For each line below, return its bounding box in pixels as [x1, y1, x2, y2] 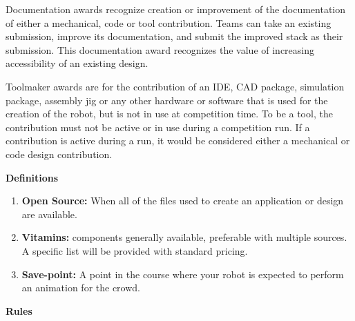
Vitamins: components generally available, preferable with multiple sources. [21, 230, 347, 244]
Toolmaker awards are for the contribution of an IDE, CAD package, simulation [6, 79, 345, 93]
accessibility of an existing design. [6, 56, 148, 70]
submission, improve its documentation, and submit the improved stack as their [6, 29, 343, 43]
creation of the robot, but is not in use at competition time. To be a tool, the [6, 106, 333, 121]
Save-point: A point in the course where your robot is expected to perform [21, 266, 344, 281]
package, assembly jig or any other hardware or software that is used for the [6, 93, 328, 107]
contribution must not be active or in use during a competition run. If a [6, 119, 310, 134]
